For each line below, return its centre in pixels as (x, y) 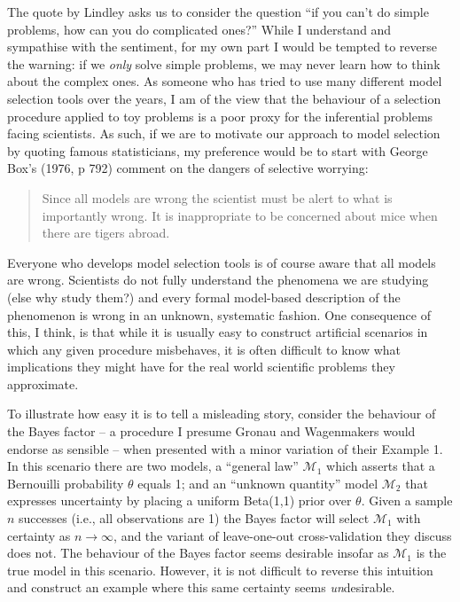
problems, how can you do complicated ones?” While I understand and (199, 29)
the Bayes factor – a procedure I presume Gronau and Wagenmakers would (211, 431)
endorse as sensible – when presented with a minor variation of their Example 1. (225, 448)
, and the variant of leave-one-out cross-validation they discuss (283, 535)
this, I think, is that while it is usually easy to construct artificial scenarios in (218, 332)
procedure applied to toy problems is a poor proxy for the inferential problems (220, 116)
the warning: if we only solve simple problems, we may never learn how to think (224, 63)
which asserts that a (381, 466)
